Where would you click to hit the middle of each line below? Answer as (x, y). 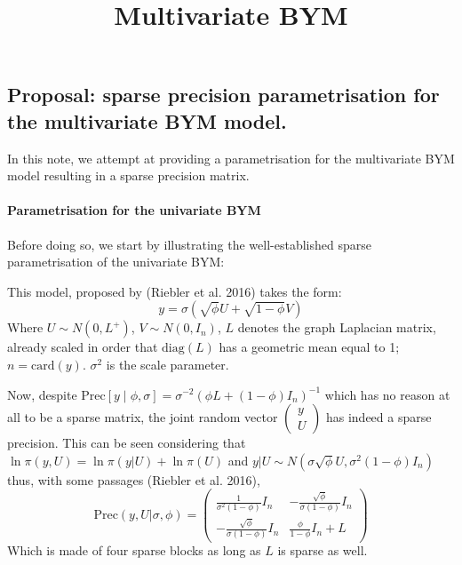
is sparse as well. (323, 550)
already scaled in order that (83, 347)
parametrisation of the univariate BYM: (116, 262)
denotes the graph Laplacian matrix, (337, 327)
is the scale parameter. (167, 364)
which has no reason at (387, 394)
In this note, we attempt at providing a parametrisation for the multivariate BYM (231, 158)
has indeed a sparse (378, 417)
